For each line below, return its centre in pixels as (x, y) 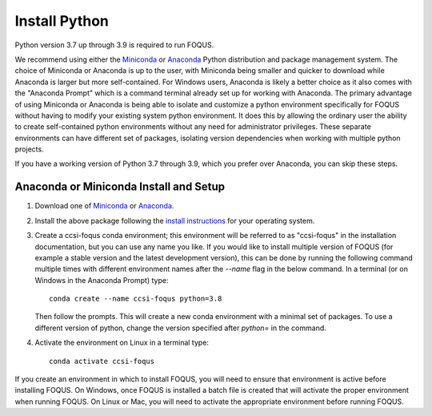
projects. (29, 149)
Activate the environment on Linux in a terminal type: (122, 343)
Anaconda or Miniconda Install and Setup (120, 187)
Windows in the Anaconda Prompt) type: (102, 280)
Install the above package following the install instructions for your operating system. (175, 220)
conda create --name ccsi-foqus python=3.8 (136, 299)
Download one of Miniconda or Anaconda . (104, 206)
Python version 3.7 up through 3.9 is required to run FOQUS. (114, 45)
